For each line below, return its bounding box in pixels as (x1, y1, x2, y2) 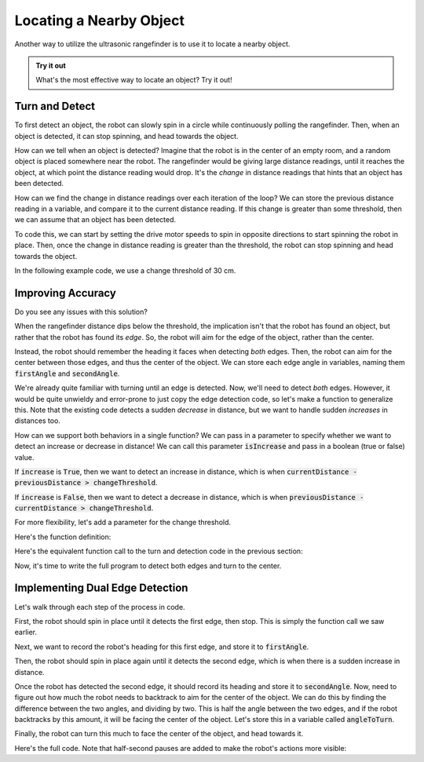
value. (14, 452, 35, 462)
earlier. (14, 628, 38, 637)
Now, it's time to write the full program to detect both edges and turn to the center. (14, 561, 282, 571)
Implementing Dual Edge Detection (14, 582, 188, 595)
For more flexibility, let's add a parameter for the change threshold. (14, 518, 232, 527)
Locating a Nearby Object (14, 12, 185, 29)
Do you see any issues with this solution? (14, 307, 148, 316)
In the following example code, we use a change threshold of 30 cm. (14, 265, 236, 275)
